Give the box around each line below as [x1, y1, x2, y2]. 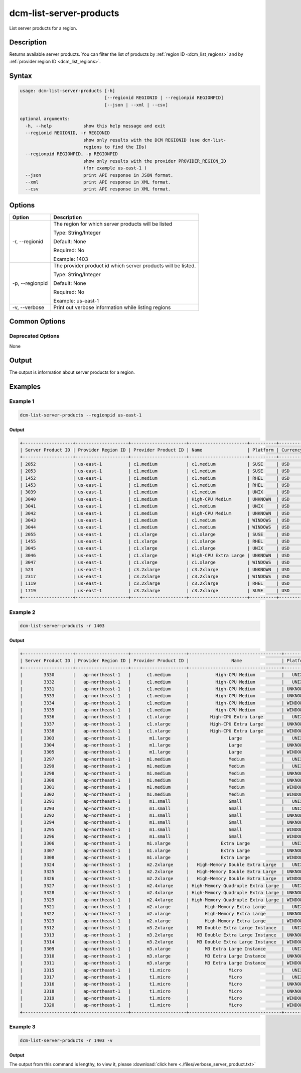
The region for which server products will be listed [53, 220, 173, 227]
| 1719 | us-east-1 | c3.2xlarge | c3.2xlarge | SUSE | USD [20, 588, 290, 593]
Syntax [9, 71, 32, 80]
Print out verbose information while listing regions [53, 304, 171, 311]
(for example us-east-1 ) [83, 165, 147, 171]
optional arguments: [20, 116, 70, 122]
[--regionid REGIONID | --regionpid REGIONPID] [104, 95, 224, 100]
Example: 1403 [53, 255, 88, 262]
